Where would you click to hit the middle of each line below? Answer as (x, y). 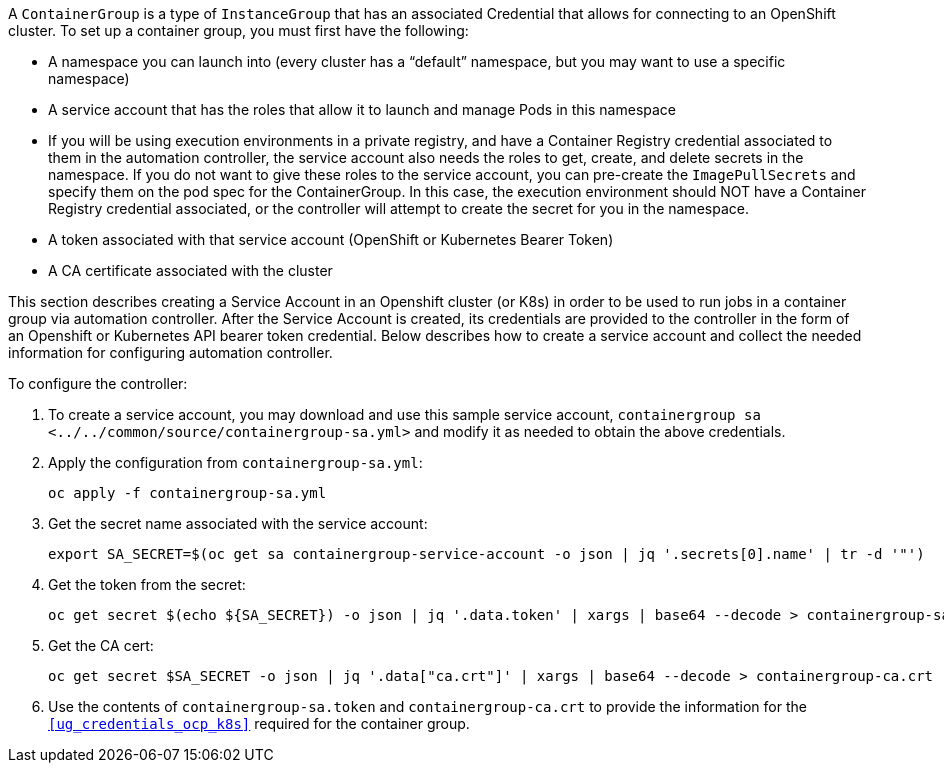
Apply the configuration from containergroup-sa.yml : (235, 462)
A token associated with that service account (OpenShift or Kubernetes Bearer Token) (331, 239)
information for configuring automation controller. (170, 352)
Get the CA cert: (101, 645)
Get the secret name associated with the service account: (238, 523)
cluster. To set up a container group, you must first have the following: (238, 30)
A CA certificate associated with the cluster (190, 270)
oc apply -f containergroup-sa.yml (187, 493)
